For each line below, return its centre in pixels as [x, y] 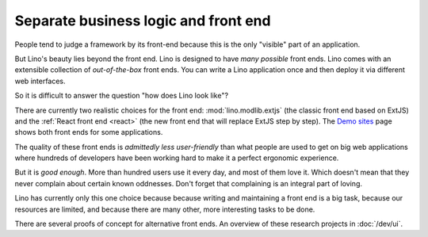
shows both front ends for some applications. [89, 132]
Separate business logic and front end [143, 21]
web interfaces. [40, 81]
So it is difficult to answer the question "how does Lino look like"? [122, 96]
